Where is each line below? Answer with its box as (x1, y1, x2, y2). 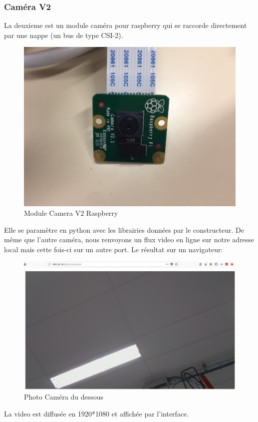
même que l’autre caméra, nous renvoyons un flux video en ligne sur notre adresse (4, 234, 255, 245)
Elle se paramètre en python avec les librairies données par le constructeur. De (4, 224, 244, 235)
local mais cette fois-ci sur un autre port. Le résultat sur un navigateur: (4, 244, 223, 255)
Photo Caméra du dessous (24, 392, 104, 402)
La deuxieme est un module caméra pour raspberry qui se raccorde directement (4, 20, 247, 30)
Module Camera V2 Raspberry (24, 208, 118, 218)
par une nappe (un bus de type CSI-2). (4, 29, 123, 40)
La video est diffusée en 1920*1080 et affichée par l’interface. (4, 408, 189, 419)
